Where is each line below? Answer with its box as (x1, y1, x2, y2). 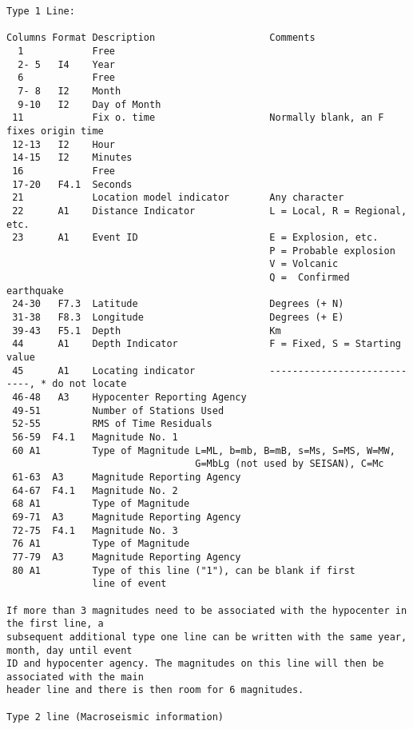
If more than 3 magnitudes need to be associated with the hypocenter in (6, 604, 407, 616)
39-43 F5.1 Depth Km (12, 325, 281, 337)
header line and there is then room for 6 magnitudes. (6, 684, 304, 696)
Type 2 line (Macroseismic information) (6, 711, 224, 723)
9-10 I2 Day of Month (18, 98, 161, 110)
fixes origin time (6, 125, 104, 137)
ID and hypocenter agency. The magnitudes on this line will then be (6, 658, 384, 670)
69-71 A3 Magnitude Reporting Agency (12, 511, 241, 523)
